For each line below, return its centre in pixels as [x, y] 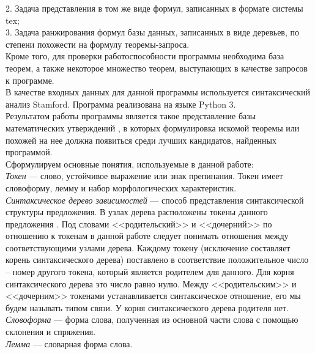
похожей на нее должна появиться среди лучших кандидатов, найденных [141, 140]
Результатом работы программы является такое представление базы [131, 116]
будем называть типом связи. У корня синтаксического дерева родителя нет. [147, 307]
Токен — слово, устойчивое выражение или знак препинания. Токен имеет [144, 176]
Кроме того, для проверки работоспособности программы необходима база [145, 56]
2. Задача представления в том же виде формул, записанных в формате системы [154, 8]
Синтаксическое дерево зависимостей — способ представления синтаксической [155, 200]
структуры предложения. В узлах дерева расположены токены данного [137, 212]
